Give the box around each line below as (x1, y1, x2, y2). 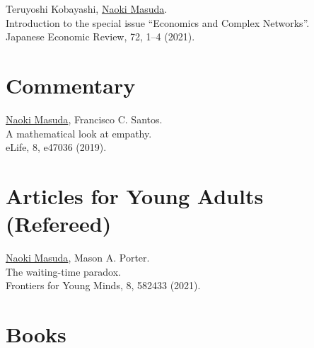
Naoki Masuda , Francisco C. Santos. (6, 111, 163, 126)
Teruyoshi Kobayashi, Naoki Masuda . (6, 1, 168, 16)
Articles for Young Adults (6, 181, 264, 210)
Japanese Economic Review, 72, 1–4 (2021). (6, 29, 195, 44)
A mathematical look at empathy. (6, 125, 152, 140)
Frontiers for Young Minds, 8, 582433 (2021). (6, 278, 201, 293)
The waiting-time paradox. (6, 264, 121, 279)
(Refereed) (6, 209, 112, 238)
